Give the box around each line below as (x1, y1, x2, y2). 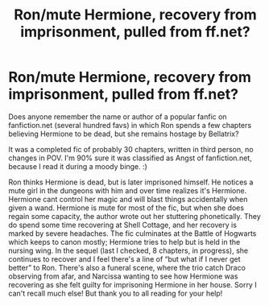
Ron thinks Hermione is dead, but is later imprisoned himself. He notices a (8, 177, 254, 187)
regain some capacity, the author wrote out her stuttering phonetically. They (8, 211, 262, 221)
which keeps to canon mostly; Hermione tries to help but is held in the (8, 237, 241, 246)
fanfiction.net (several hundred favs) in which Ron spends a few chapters (8, 120, 252, 130)
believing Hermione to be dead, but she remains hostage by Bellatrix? (8, 129, 239, 139)
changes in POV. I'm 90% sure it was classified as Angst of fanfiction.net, (8, 153, 252, 163)
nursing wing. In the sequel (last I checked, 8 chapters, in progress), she (8, 246, 248, 255)
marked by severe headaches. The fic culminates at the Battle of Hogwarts (8, 228, 257, 238)
